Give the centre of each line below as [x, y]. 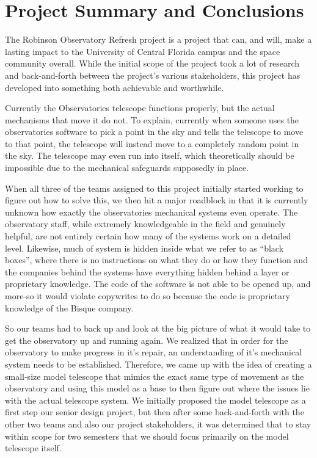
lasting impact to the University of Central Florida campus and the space [143, 51]
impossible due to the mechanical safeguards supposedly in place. [127, 168]
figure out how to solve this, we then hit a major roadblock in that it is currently [157, 200]
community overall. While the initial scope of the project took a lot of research [152, 63]
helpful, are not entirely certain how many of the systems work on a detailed [148, 236]
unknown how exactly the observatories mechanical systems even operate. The [151, 212]
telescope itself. [33, 448]
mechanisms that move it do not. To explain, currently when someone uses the [152, 119]
